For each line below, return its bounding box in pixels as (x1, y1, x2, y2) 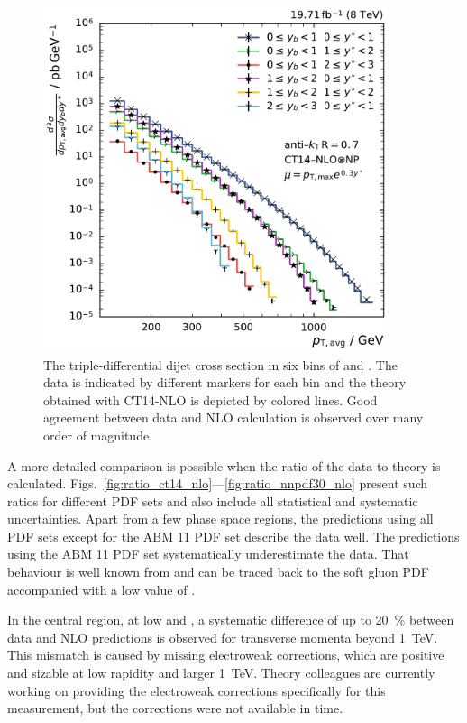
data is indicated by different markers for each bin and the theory (43, 373, 407, 392)
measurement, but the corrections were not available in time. (7, 699, 343, 718)
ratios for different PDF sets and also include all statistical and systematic (7, 491, 418, 510)
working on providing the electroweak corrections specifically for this (7, 681, 386, 700)
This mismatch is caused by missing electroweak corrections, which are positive (7, 645, 444, 664)
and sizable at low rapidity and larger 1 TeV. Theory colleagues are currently (7, 663, 435, 682)
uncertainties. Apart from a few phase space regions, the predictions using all (7, 509, 434, 528)
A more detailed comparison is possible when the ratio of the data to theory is (7, 456, 441, 475)
